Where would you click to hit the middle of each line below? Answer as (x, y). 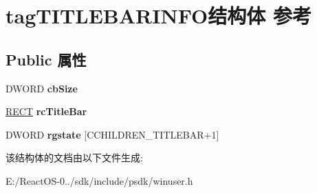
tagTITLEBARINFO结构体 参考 (158, 16)
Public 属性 (46, 59)
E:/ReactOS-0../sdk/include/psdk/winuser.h (99, 180)
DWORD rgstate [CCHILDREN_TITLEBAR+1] (112, 134)
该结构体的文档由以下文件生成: (74, 158)
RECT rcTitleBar (46, 111)
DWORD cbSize (42, 88)
